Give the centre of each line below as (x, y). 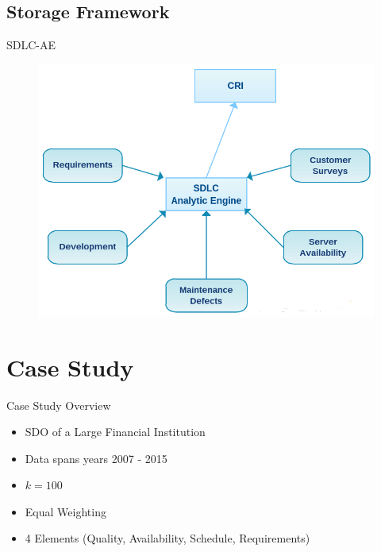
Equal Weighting (65, 511)
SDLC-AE (31, 45)
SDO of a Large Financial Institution (115, 432)
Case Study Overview (59, 405)
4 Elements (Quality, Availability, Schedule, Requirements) (167, 538)
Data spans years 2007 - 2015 (96, 458)
